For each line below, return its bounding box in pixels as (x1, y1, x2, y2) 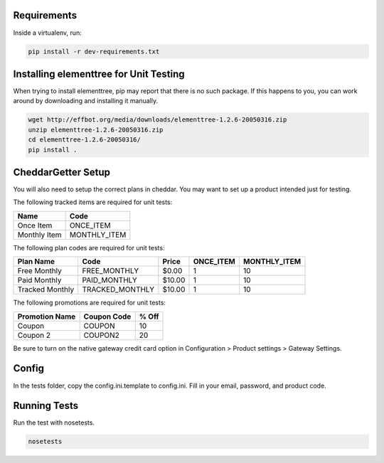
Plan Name (17, 257, 55, 267)
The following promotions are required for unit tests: (13, 299, 166, 307)
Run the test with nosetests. (13, 418, 95, 427)
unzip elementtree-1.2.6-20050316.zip (28, 125, 164, 134)
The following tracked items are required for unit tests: (13, 198, 173, 206)
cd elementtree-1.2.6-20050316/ (28, 136, 142, 144)
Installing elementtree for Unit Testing (13, 68, 185, 80)
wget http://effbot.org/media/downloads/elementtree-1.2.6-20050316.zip (28, 116, 287, 124)
